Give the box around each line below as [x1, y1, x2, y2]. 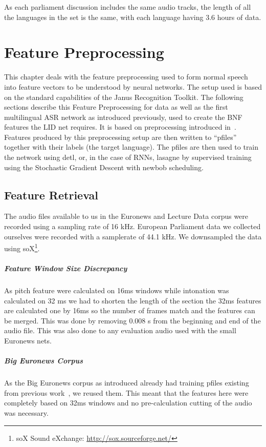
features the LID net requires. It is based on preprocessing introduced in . [4, 121, 236, 132]
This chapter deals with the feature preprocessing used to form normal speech [4, 71, 248, 82]
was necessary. [4, 407, 49, 418]
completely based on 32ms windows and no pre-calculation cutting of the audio [4, 397, 252, 408]
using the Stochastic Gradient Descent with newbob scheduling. [4, 161, 204, 172]
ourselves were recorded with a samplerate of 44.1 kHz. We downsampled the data [4, 231, 262, 241]
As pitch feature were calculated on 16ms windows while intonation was [4, 285, 229, 296]
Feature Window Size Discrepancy [4, 263, 127, 274]
